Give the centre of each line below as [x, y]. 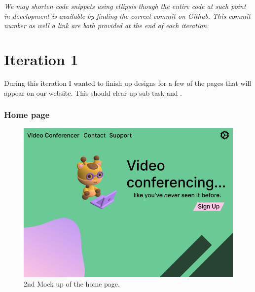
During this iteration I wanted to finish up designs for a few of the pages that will [128, 83]
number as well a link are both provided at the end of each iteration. [107, 25]
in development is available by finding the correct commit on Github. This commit [127, 16]
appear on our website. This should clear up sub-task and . [93, 92]
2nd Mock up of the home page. [72, 284]
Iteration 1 [41, 59]
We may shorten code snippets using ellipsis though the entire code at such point [125, 6]
